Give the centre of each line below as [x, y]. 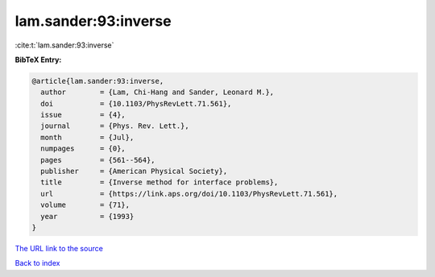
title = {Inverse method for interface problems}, [159, 182]
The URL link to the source [59, 248]
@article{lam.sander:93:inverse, [98, 81]
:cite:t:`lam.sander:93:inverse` [64, 45]
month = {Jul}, [87, 137]
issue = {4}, [83, 115]
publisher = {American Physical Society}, [134, 172]
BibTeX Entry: [38, 60]
